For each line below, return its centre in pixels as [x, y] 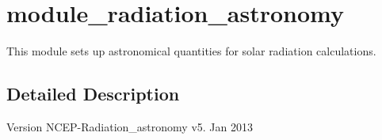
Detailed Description [93, 94]
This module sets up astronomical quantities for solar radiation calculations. [191, 51]
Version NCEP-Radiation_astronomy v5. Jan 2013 [130, 126]
